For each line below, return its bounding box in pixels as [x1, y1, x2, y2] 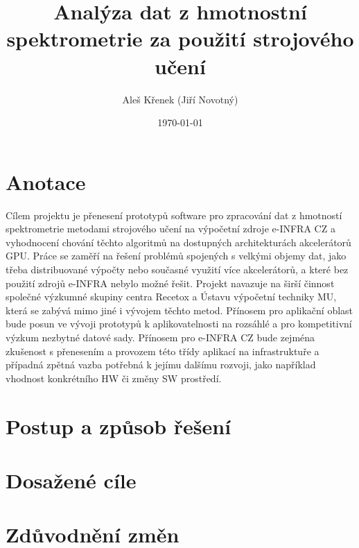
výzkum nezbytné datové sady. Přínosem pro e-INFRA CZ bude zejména [6, 329, 315, 344]
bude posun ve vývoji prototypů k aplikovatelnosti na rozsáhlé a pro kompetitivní [6, 316, 352, 331]
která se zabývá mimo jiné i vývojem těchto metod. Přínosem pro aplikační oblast [6, 302, 353, 317]
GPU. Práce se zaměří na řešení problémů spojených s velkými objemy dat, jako [6, 248, 347, 263]
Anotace [6, 167, 86, 196]
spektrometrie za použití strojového [6, 24, 354, 53]
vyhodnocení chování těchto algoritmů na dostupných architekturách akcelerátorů [6, 234, 351, 249]
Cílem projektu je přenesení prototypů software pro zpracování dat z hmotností [6, 207, 342, 222]
